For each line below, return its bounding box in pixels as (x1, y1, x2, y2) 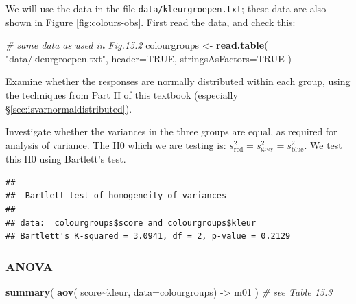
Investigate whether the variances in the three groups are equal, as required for (5, 124, 337, 139)
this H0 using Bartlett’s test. (5, 152, 126, 166)
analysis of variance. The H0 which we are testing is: (5, 137, 226, 152)
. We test (304, 137, 342, 152)
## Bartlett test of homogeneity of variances (5, 191, 227, 201)
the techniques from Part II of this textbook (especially (5, 88, 238, 102)
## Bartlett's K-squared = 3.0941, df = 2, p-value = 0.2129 (5, 231, 291, 242)
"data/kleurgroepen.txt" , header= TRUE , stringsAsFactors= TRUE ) (5, 51, 292, 65)
